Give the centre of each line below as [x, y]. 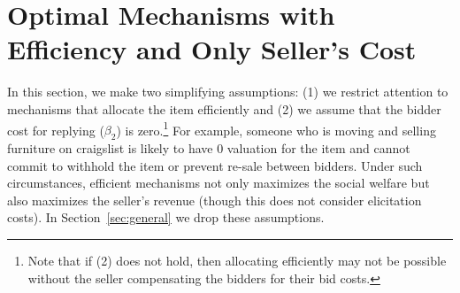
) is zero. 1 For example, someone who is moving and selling [276, 128]
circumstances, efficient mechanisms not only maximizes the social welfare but [218, 183]
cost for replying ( [56, 130]
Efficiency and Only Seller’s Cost [212, 49]
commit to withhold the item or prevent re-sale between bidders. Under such [215, 165]
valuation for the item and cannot [318, 147]
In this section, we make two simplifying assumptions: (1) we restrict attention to [228, 92]
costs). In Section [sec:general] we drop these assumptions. [166, 217]
